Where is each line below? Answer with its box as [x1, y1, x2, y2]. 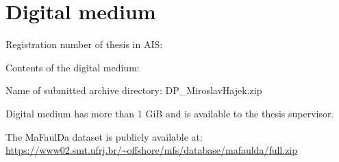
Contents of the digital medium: [5, 60, 140, 74]
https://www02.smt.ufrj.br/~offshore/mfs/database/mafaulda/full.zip [5, 143, 298, 157]
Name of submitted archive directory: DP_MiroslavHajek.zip [5, 83, 262, 97]
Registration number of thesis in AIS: [5, 37, 163, 51]
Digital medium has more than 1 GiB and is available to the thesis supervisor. [5, 106, 334, 120]
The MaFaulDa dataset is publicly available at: [5, 129, 203, 143]
